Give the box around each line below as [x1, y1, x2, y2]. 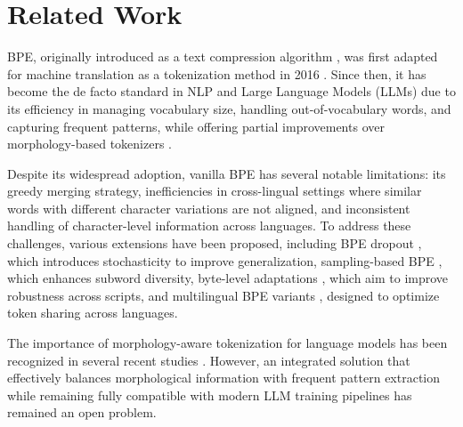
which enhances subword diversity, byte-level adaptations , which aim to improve [7, 269, 449, 287]
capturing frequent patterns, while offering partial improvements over [7, 117, 385, 135]
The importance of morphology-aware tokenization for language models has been [7, 334, 448, 352]
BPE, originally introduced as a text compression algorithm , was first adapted [7, 47, 438, 66]
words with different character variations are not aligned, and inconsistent [7, 198, 410, 217]
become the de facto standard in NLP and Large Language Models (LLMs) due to [7, 82, 456, 101]
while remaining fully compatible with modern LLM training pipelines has [7, 385, 412, 404]
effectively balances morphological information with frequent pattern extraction [7, 368, 441, 387]
